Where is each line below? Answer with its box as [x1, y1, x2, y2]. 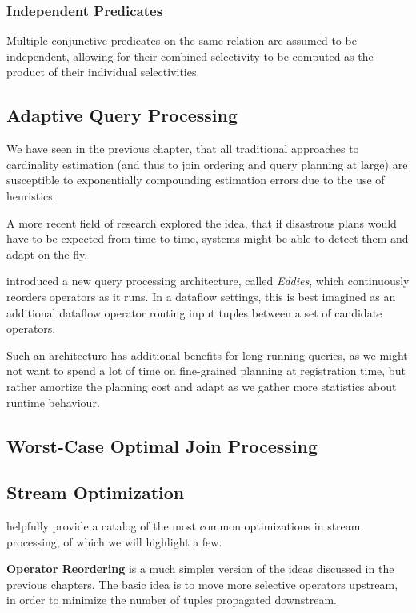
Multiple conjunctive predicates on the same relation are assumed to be [6, 32, 357, 49]
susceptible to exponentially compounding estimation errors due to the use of [6, 171, 385, 188]
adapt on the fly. [6, 245, 88, 262]
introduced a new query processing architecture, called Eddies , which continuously [6, 272, 410, 289]
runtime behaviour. [6, 393, 100, 410]
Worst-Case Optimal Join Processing [6, 433, 318, 458]
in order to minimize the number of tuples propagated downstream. [6, 591, 337, 608]
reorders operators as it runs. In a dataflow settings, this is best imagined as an [6, 288, 396, 304]
